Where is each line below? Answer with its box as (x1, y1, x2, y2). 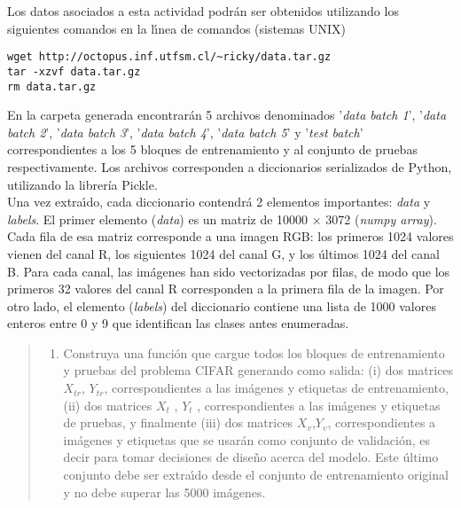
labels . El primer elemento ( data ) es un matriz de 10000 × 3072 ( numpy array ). (7, 209, 437, 228)
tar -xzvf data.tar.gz (7, 65, 141, 78)
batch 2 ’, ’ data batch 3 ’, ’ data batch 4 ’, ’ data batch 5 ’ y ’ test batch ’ (7, 122, 363, 141)
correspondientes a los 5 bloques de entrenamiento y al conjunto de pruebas (7, 140, 418, 159)
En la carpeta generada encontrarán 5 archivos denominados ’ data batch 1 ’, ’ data (7, 106, 447, 124)
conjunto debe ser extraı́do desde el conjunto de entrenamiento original (63, 465, 449, 484)
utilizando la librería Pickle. (7, 175, 158, 193)
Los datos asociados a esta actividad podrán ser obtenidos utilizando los (7, 2, 399, 20)
